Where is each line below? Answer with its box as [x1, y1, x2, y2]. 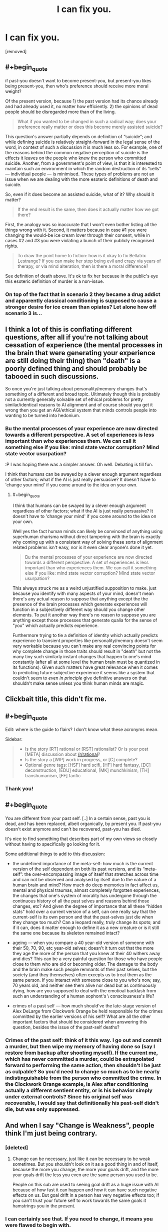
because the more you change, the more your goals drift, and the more [12, 1166, 159, 1172]
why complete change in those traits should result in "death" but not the [12, 648, 161, 654]
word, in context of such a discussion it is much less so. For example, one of [5, 144, 162, 150]
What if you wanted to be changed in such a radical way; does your [17, 118, 156, 124]
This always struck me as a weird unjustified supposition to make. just [12, 585, 156, 591]
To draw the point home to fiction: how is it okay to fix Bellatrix [17, 252, 146, 258]
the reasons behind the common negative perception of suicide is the [5, 149, 148, 155]
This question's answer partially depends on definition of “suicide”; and [5, 133, 152, 139]
